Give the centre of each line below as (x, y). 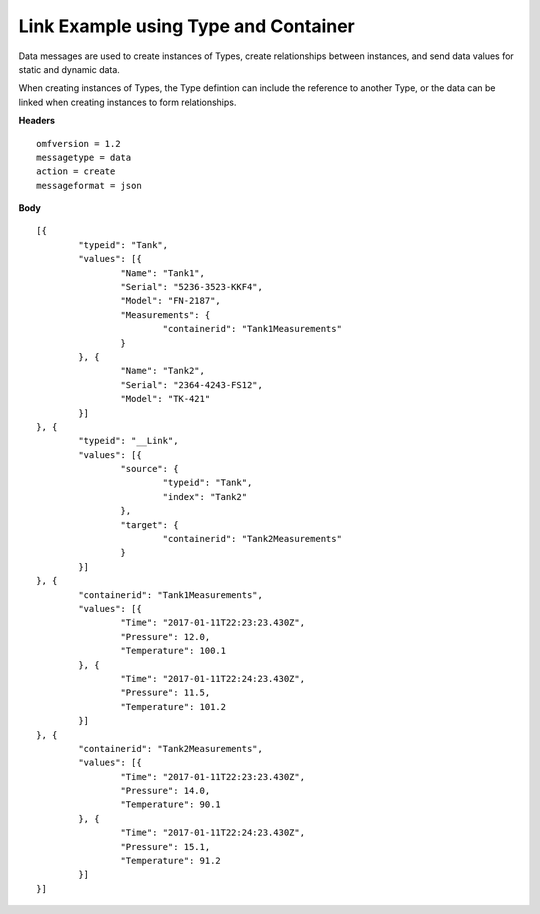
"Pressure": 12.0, (165, 636)
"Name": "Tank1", (162, 273)
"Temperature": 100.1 (173, 651)
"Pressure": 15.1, (165, 846)
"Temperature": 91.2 (171, 861)
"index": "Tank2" (205, 496)
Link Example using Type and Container (186, 26)
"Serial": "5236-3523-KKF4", (192, 287)
